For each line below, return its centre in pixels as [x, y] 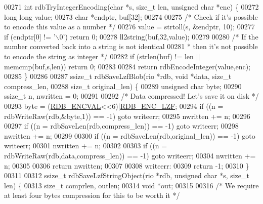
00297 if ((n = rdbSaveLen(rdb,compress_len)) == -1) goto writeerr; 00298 [121, 126]
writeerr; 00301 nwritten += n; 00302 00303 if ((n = [86, 146]
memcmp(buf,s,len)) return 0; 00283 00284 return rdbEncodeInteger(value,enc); [127, 66]
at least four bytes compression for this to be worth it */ [92, 195]
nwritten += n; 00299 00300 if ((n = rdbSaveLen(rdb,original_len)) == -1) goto [130, 135]
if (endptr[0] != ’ [30, 36]
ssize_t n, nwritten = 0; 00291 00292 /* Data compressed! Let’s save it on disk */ [131, 96]
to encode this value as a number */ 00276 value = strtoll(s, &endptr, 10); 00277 [129, 27]
